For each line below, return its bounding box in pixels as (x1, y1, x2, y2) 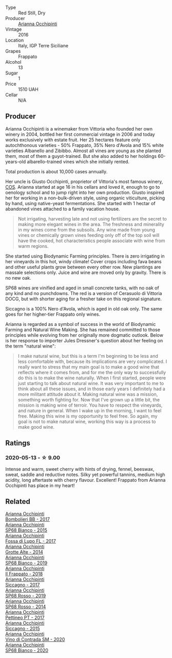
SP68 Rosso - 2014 (5, 604, 46, 610)
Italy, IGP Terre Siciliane (18, 43, 68, 48)
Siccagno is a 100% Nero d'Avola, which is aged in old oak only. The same (5, 305, 163, 312)
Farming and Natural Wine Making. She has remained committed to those (5, 326, 161, 333)
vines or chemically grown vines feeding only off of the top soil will (17, 232, 160, 238)
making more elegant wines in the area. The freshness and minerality (17, 221, 164, 227)
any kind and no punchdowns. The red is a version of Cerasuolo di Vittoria (5, 290, 162, 296)
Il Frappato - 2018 (5, 571, 43, 577)
